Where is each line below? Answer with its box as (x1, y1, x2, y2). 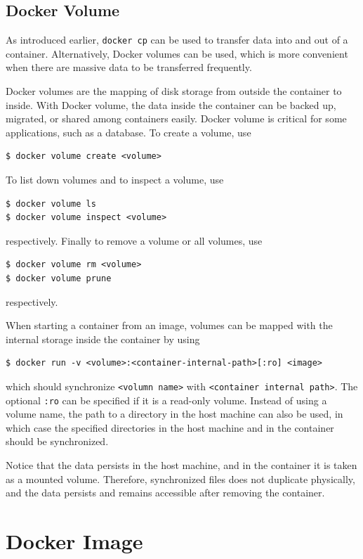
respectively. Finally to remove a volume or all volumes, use (6, 233, 263, 248)
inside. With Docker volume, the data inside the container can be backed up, (6, 97, 336, 112)
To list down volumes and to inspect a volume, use (6, 172, 224, 187)
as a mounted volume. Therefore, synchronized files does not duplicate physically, (6, 471, 355, 486)
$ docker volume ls (6, 198, 96, 209)
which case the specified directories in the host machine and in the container (6, 420, 334, 435)
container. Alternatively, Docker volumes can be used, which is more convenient (6, 46, 348, 60)
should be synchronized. (6, 434, 109, 449)
